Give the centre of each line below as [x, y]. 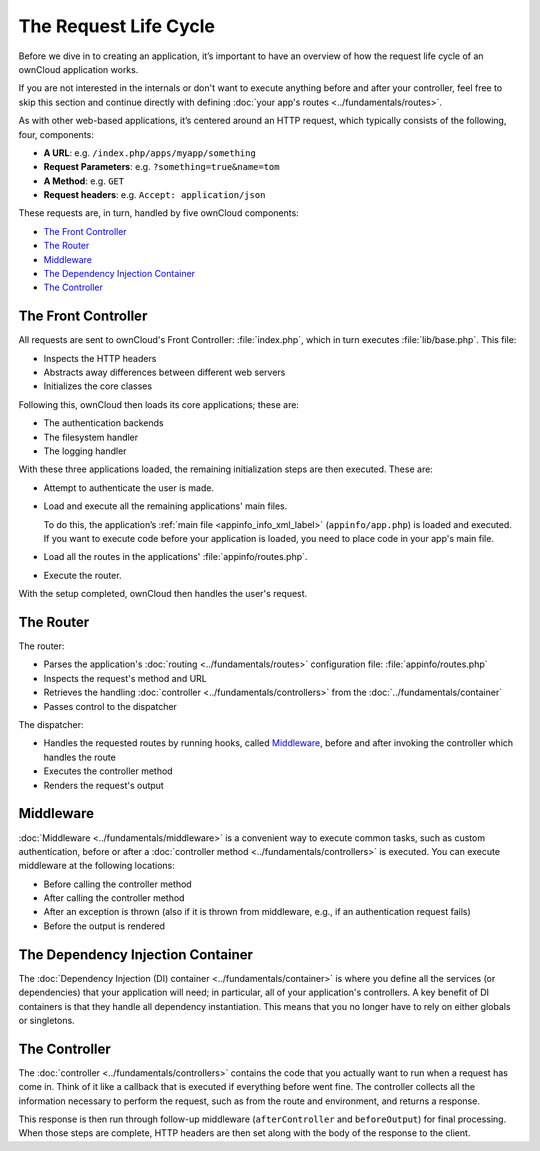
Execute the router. [82, 575]
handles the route [80, 757]
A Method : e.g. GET [84, 181]
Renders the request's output [103, 785]
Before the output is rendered [104, 926]
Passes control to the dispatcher [110, 706]
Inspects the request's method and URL [125, 678]
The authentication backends [103, 423]
